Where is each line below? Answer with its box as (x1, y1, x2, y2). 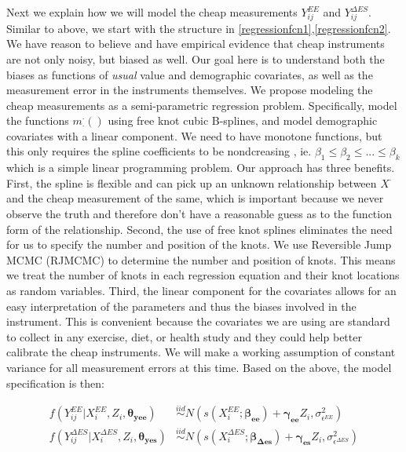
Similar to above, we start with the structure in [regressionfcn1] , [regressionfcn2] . (6, 20, 391, 36)
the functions (6, 112, 69, 129)
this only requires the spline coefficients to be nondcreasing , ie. (6, 143, 312, 159)
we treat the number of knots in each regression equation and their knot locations (6, 267, 400, 283)
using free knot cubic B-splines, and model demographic (108, 112, 378, 129)
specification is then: (6, 374, 104, 391)
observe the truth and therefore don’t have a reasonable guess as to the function (6, 206, 392, 222)
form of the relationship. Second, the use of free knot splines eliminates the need (6, 221, 393, 237)
